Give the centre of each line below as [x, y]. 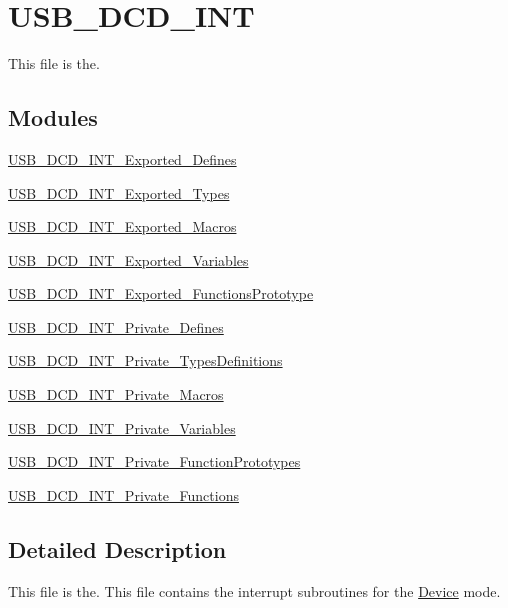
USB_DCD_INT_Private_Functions [123, 494]
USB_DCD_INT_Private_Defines [116, 326]
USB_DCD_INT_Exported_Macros [122, 226]
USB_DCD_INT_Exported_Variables [128, 259]
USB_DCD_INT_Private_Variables [122, 427]
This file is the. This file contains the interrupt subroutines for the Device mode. [254, 590]
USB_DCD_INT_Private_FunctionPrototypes [154, 461]
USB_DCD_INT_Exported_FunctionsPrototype [161, 293]
